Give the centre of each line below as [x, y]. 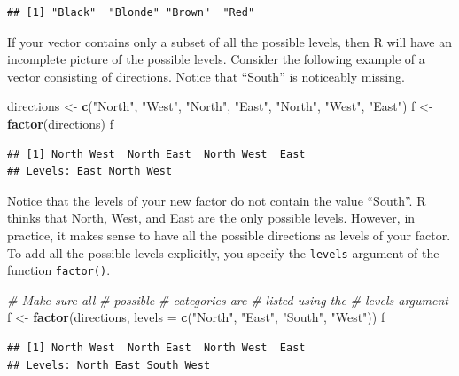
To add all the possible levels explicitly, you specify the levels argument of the [223, 252]
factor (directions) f [60, 123]
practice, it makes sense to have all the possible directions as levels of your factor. [229, 235]
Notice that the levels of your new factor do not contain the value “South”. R [217, 200]
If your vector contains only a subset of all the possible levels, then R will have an [229, 41]
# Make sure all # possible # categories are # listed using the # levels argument [228, 299]
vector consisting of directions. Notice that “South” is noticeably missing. [206, 76]
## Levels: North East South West [109, 365]
